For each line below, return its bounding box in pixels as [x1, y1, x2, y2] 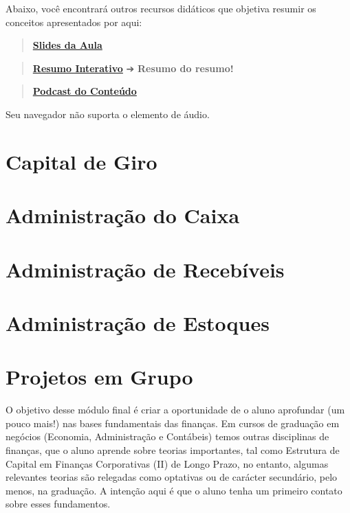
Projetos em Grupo [6, 363, 193, 391]
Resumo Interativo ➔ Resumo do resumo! [32, 60, 234, 75]
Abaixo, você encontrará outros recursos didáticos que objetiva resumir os [6, 1, 316, 15]
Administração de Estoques [6, 308, 270, 337]
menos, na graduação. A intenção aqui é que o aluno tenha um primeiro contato [6, 483, 342, 497]
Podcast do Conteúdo [32, 84, 137, 98]
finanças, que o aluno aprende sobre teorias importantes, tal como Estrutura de [6, 442, 340, 457]
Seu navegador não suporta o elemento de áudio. [6, 106, 210, 121]
